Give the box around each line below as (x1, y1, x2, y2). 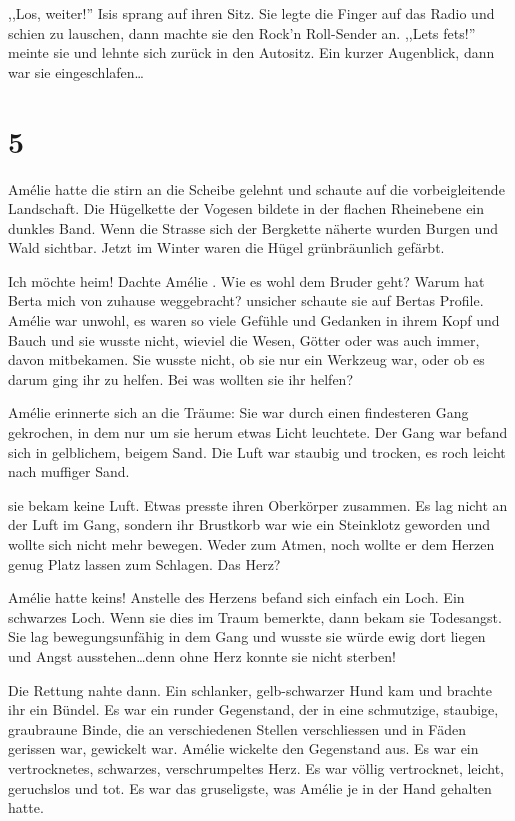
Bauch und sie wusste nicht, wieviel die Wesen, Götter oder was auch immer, (8, 329, 480, 350)
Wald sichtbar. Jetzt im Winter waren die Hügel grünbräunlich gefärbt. (8, 237, 445, 258)
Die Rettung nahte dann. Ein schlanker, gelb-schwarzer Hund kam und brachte (8, 679, 492, 700)
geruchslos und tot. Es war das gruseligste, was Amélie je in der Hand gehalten (8, 777, 492, 798)
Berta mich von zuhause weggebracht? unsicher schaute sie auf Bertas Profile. (8, 290, 484, 311)
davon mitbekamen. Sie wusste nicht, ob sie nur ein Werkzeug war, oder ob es (8, 349, 485, 370)
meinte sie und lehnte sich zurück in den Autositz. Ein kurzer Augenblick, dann (8, 42, 495, 63)
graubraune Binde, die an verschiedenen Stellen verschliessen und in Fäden (8, 718, 466, 739)
